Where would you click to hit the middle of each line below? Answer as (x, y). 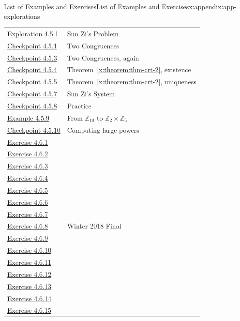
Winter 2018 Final (94, 226)
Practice (79, 106)
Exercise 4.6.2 (28, 154)
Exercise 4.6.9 (28, 238)
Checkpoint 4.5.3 (32, 57)
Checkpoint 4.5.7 (32, 94)
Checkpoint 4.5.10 (34, 130)
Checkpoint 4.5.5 (32, 82)
